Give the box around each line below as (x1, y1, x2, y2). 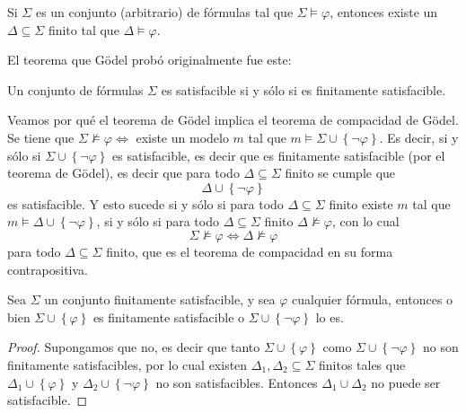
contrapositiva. (7, 259, 88, 278)
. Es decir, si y (379, 127, 459, 146)
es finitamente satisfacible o (92, 307, 245, 326)
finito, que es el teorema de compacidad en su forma (106, 242, 393, 260)
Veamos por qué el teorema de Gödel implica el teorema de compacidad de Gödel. (7, 110, 459, 129)
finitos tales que (318, 355, 406, 373)
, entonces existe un (330, 3, 438, 21)
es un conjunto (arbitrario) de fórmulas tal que (35, 3, 294, 21)
